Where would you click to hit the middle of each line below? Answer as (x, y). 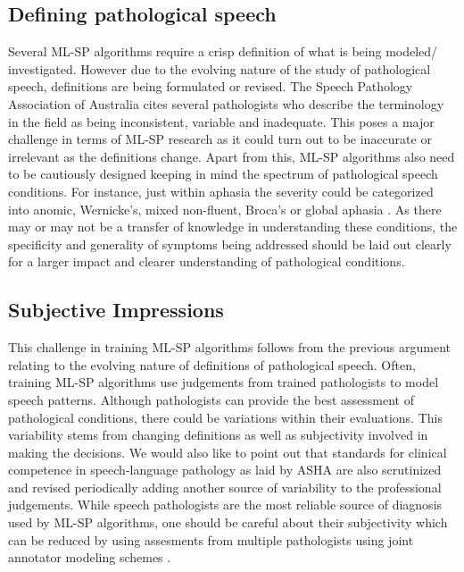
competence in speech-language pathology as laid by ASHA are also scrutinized (225, 470)
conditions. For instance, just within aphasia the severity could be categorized (221, 191)
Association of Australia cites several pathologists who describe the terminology (226, 103)
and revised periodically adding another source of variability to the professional (225, 487)
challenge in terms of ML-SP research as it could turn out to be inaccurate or (220, 139)
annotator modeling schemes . (90, 557)
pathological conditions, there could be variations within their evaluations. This (225, 417)
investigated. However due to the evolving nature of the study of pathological (220, 68)
